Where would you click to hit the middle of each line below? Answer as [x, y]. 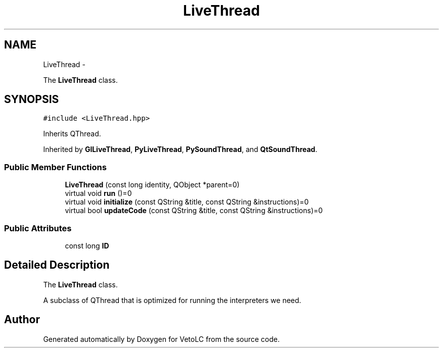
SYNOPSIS [32, 99]
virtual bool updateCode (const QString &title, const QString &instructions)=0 [194, 211]
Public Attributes [38, 228]
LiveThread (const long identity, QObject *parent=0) [152, 185]
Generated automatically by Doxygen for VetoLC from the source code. [162, 339]
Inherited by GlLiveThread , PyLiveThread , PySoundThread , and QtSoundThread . [180, 149]
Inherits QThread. [72, 134]
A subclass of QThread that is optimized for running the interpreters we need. [172, 300]
